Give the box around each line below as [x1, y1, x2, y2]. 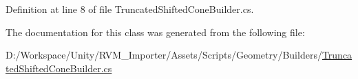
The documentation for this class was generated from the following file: [6, 25, 305, 39]
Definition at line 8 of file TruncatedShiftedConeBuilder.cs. [6, 2, 254, 16]
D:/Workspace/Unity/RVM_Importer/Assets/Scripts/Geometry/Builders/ [6, 48, 322, 62]
